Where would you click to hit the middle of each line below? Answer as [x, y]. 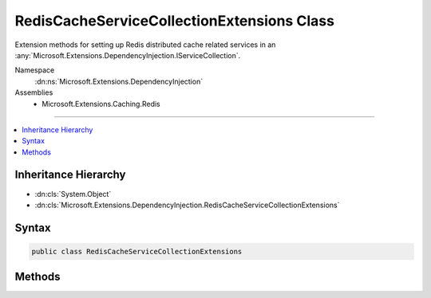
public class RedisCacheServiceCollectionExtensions [137, 251]
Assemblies [34, 92]
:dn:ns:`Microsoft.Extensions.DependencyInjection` [119, 81]
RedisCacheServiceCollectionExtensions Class [175, 21]
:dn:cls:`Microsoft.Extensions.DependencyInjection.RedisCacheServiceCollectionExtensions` [187, 205]
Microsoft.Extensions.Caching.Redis [101, 104]
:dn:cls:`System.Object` [73, 194]
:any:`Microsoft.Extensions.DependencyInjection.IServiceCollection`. [128, 55]
